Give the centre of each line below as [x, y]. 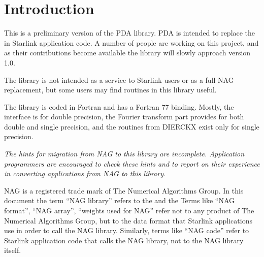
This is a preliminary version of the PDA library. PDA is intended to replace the [130, 33]
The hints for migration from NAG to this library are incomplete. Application [124, 154]
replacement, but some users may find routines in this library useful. [110, 90]
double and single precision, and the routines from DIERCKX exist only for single [132, 126]
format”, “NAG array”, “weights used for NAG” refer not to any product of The [129, 211]
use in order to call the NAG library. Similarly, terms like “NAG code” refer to [127, 230]
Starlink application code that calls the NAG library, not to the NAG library [124, 240]
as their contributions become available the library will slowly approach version [127, 53]
